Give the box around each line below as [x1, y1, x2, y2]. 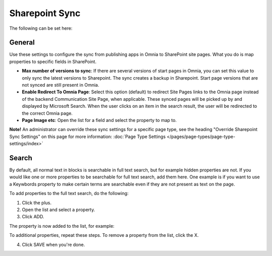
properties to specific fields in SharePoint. [9, 58, 97, 65]
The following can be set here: [9, 25, 73, 31]
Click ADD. [22, 214, 44, 220]
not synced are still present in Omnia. [22, 82, 99, 88]
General [9, 38, 35, 47]
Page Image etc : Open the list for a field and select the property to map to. [22, 117, 177, 123]
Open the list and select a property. [22, 207, 95, 213]
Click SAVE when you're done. [22, 241, 85, 247]
